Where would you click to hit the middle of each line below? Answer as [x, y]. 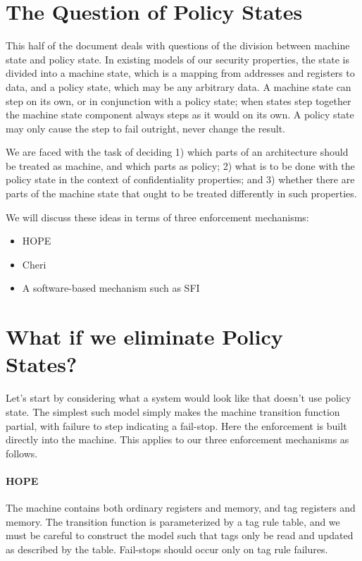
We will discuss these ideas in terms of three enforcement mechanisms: [157, 217]
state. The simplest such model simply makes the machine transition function [173, 411]
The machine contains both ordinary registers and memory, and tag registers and [181, 508]
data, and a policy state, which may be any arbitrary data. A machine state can [179, 86]
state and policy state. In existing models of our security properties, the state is [178, 59]
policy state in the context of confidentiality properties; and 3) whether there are [180, 179]
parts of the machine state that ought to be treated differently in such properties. [181, 193]
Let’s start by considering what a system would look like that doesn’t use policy [179, 398]
